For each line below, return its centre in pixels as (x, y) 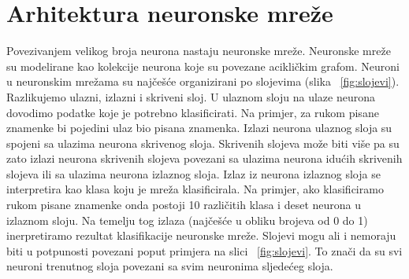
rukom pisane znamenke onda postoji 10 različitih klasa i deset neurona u (184, 205)
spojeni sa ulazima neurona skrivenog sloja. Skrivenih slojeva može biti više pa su (203, 143)
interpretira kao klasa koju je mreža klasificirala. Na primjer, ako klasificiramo (195, 189)
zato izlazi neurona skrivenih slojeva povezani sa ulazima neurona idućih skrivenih (204, 158)
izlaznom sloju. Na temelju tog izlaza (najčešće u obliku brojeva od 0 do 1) (187, 220)
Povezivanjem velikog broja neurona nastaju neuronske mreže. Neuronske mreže (199, 51)
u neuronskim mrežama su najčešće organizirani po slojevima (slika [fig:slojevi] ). (203, 81)
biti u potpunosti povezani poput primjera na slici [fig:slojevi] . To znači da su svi (204, 250)
